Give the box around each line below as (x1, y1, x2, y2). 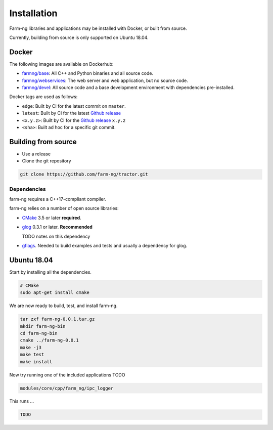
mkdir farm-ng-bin (20, 323, 66, 329)
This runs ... (9, 398, 34, 404)
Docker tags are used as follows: (9, 94, 78, 100)
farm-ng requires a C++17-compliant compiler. (9, 196, 106, 202)
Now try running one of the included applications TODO (9, 372, 125, 378)
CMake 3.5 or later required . (22, 214, 81, 221)
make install (20, 359, 53, 364)
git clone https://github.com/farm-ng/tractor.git (20, 171, 149, 177)
